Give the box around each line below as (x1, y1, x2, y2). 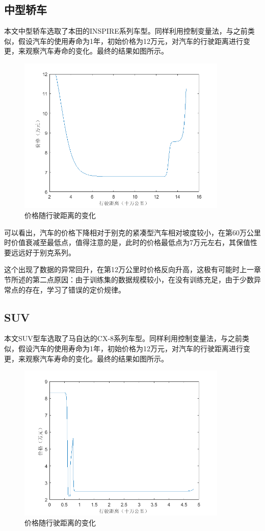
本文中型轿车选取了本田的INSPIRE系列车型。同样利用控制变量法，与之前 (4, 26, 248, 36)
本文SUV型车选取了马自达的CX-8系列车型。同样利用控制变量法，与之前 (4, 333, 243, 344)
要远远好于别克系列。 (4, 247, 75, 257)
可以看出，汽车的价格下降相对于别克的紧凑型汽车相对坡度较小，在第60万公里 (4, 227, 261, 237)
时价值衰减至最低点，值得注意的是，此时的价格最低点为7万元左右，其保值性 (4, 237, 257, 248)
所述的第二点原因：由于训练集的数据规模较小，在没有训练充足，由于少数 (11, 274, 254, 284)
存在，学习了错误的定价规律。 (25, 284, 125, 295)
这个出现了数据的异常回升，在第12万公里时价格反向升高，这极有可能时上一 (4, 264, 254, 275)
